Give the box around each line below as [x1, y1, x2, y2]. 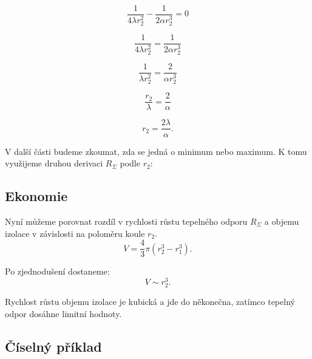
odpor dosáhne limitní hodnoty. [5, 307, 122, 320]
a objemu [264, 214, 299, 227]
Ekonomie [5, 186, 68, 205]
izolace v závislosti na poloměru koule [5, 227, 145, 239]
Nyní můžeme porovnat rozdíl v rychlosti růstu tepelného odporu [5, 214, 248, 227]
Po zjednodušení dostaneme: [5, 265, 110, 278]
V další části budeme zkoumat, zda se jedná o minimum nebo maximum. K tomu [5, 145, 307, 157]
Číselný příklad [5, 337, 102, 355]
